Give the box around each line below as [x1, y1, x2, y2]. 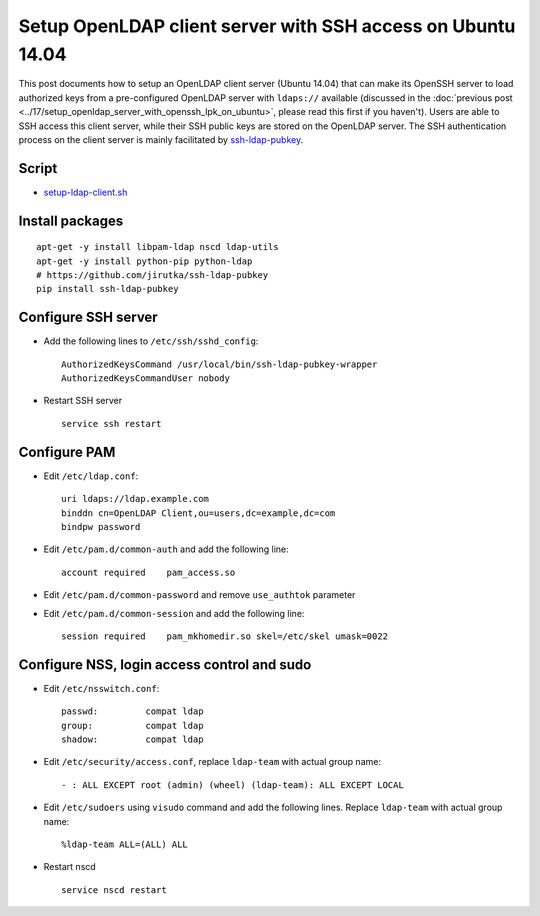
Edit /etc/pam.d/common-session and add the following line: [43, 607, 305, 619]
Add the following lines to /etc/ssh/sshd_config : [43, 335, 259, 347]
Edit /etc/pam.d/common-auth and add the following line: [43, 543, 289, 555]
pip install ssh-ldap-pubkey [36, 283, 179, 295]
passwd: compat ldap [61, 706, 204, 717]
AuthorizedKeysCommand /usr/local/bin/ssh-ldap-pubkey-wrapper [61, 358, 378, 370]
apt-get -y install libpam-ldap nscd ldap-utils [36, 241, 279, 253]
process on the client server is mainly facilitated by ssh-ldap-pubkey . [18, 133, 304, 145]
